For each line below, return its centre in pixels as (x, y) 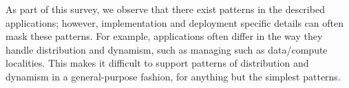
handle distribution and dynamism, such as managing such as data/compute (167, 49)
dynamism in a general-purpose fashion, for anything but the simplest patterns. (173, 76)
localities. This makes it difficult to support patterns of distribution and (157, 63)
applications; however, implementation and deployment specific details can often (175, 22)
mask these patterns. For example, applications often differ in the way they (164, 36)
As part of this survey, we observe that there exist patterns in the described (165, 9)
